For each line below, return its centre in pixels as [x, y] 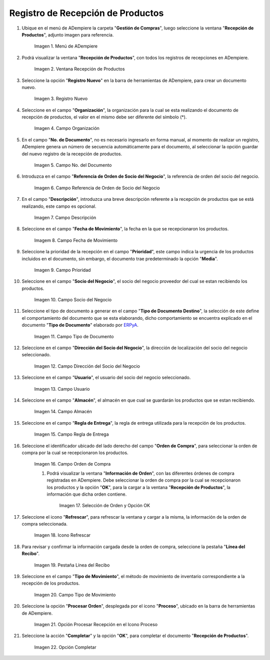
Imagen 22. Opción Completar [65, 647]
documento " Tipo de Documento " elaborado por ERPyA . [80, 325]
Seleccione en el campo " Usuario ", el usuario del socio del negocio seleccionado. [106, 378]
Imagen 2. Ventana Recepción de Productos [79, 69]
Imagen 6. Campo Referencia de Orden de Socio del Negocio [97, 188]
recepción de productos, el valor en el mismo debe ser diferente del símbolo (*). [104, 117]
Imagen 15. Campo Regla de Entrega [72, 434]
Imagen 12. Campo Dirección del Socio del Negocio [87, 366]
